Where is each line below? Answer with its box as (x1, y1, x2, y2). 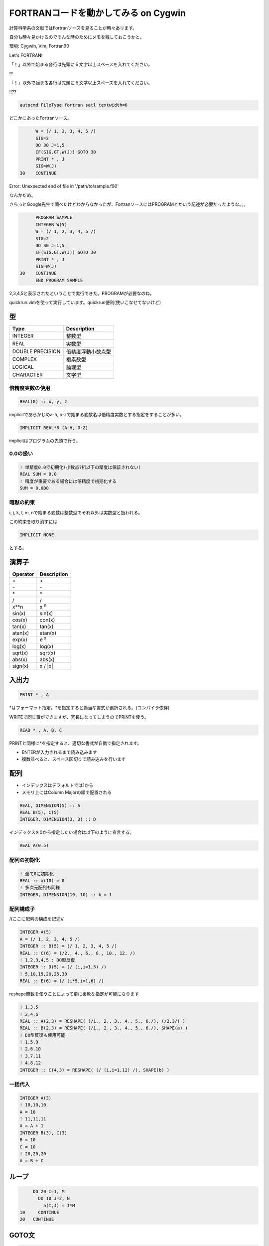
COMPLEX (12, 356, 37, 363)
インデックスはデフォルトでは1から (21, 782, 94, 788)
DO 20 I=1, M (32, 1189, 65, 1194)
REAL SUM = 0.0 (19, 471, 57, 477)
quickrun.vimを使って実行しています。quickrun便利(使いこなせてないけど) (9, 300, 161, 306)
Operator (12, 571, 34, 578)
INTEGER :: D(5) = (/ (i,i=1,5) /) (19, 964, 107, 970)
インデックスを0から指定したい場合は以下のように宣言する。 (9, 829, 134, 835)
